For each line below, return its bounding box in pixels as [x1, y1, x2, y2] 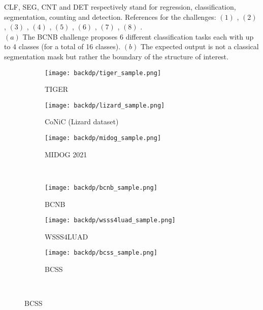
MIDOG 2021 [45, 149, 87, 159]
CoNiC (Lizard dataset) [45, 116, 119, 127]
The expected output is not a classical [140, 41, 259, 52]
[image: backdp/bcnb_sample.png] [45, 184, 157, 191]
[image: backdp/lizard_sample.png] [45, 101, 165, 109]
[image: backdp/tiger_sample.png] [45, 69, 161, 77]
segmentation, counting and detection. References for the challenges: [4, 11, 216, 22]
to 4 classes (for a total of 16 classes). [4, 41, 121, 52]
